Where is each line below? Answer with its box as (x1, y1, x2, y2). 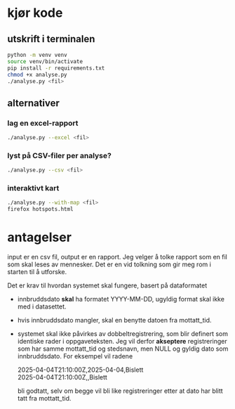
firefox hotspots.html (7, 206, 74, 213)
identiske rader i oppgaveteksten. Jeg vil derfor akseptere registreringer (17, 337, 228, 346)
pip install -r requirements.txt (7, 65, 105, 72)
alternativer (7, 97, 60, 109)
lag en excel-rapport (7, 118, 79, 128)
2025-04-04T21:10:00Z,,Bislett (17, 373, 107, 382)
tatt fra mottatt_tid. (17, 394, 72, 403)
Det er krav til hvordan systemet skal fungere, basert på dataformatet (7, 281, 208, 290)
